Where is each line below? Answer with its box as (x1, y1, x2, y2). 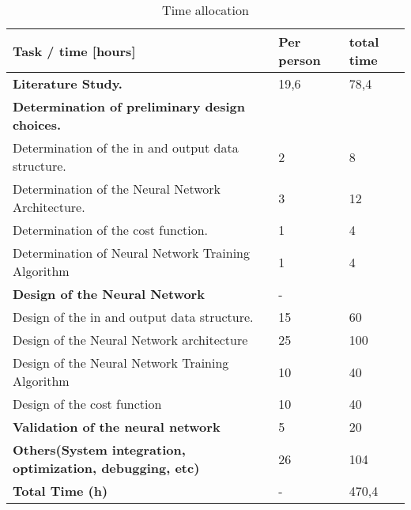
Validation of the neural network (13, 417, 221, 436)
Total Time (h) (13, 482, 108, 500)
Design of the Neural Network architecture (13, 331, 248, 349)
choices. (13, 115, 62, 134)
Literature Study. (13, 74, 123, 93)
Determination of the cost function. (13, 221, 209, 239)
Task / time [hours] (13, 41, 136, 60)
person (278, 51, 321, 69)
